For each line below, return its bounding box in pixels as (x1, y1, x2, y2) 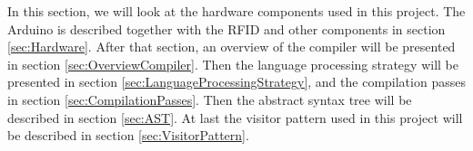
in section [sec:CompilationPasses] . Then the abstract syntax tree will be (7, 90, 412, 109)
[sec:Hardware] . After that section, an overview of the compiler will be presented (7, 37, 456, 56)
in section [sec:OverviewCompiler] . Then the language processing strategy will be (7, 54, 458, 73)
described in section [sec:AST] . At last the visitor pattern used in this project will (7, 108, 463, 127)
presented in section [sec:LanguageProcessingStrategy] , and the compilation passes (7, 72, 466, 91)
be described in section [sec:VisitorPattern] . (7, 126, 249, 145)
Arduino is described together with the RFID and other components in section (7, 19, 446, 38)
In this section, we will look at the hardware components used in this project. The (7, 2, 466, 20)
